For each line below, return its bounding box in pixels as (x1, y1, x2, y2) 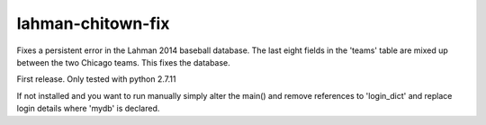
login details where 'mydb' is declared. (16, 103, 160, 114)
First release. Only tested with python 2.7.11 (16, 74, 176, 85)
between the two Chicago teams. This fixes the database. (16, 57, 231, 67)
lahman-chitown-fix (16, 13, 170, 33)
